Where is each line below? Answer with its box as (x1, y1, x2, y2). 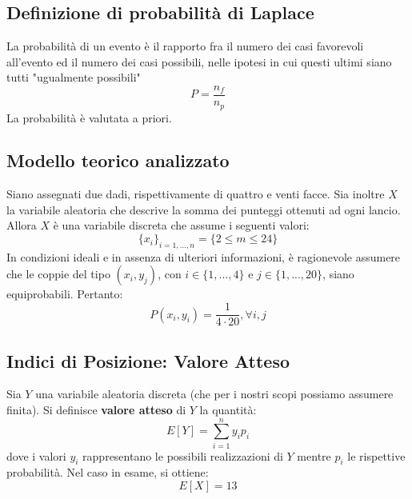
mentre (297, 447, 331, 464)
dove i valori (6, 447, 66, 464)
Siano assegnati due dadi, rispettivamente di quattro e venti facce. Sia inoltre (6, 186, 385, 202)
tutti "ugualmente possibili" (6, 69, 141, 86)
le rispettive (347, 447, 406, 464)
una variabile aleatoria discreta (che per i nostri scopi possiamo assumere (35, 385, 394, 402)
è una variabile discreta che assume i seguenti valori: (53, 217, 310, 234)
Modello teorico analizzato (6, 148, 230, 173)
